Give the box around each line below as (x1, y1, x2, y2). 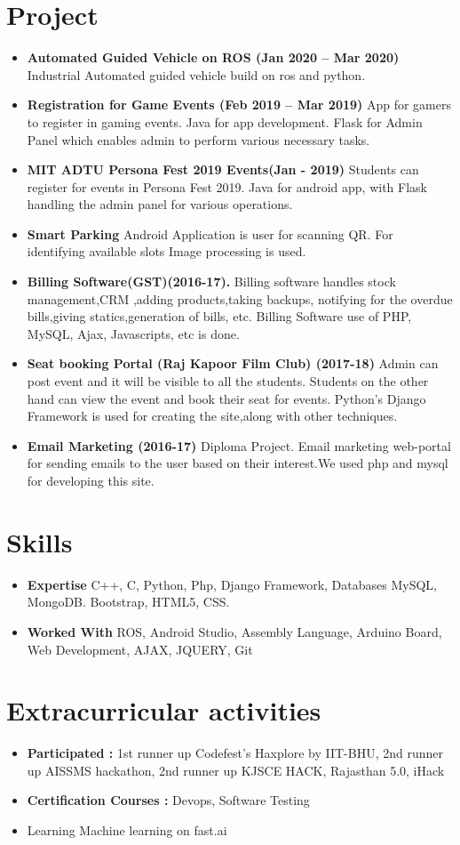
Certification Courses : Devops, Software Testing (27, 791, 310, 809)
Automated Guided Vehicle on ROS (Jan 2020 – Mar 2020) (27, 48, 400, 67)
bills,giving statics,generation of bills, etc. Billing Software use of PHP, (27, 307, 412, 326)
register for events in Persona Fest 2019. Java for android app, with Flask (27, 177, 427, 196)
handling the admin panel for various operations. (27, 195, 293, 213)
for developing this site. (27, 471, 155, 489)
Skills (6, 523, 73, 559)
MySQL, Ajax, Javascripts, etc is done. (27, 324, 240, 342)
